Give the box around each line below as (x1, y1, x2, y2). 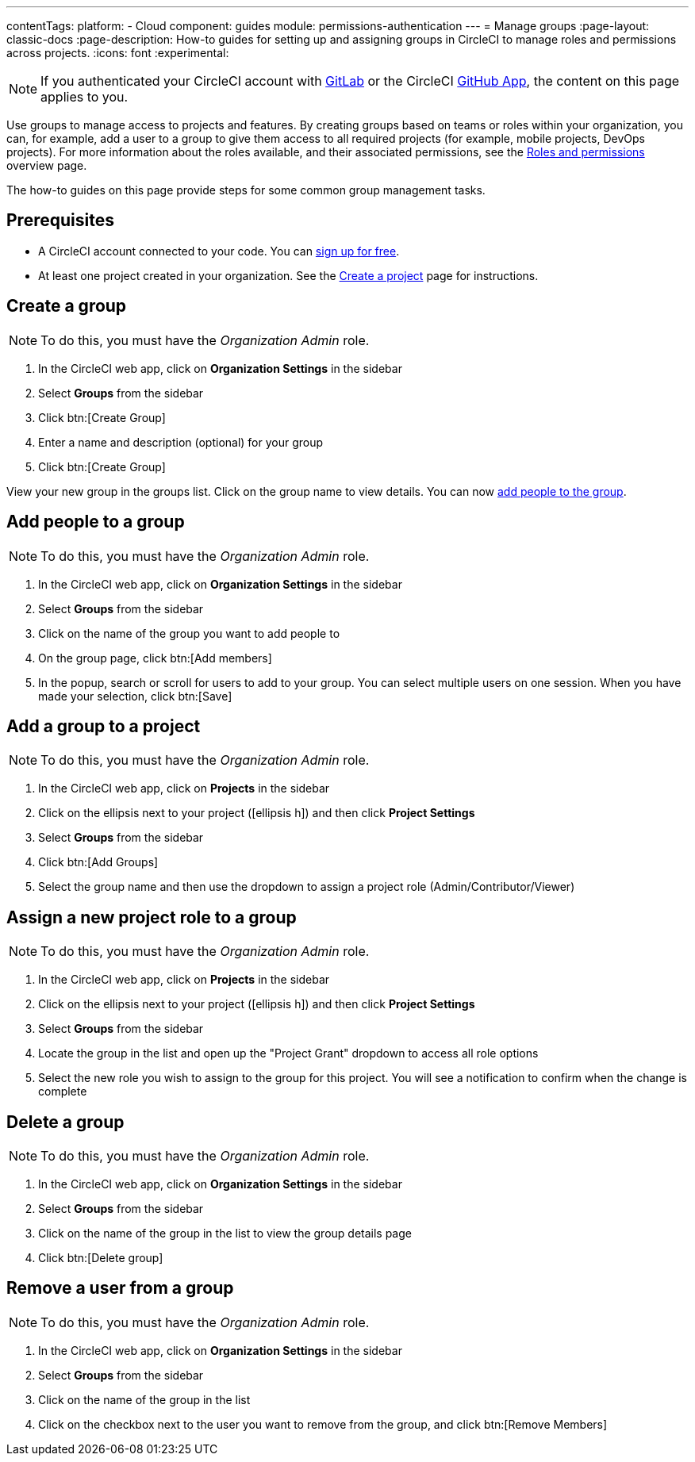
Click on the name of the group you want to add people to (38, 626, 340, 640)
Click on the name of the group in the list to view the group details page (38, 1226, 412, 1241)
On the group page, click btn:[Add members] (38, 650, 272, 665)
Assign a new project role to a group (6, 907, 297, 927)
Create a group (6, 296, 127, 317)
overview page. (6, 159, 87, 172)
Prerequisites (6, 210, 114, 231)
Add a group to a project (6, 716, 201, 736)
